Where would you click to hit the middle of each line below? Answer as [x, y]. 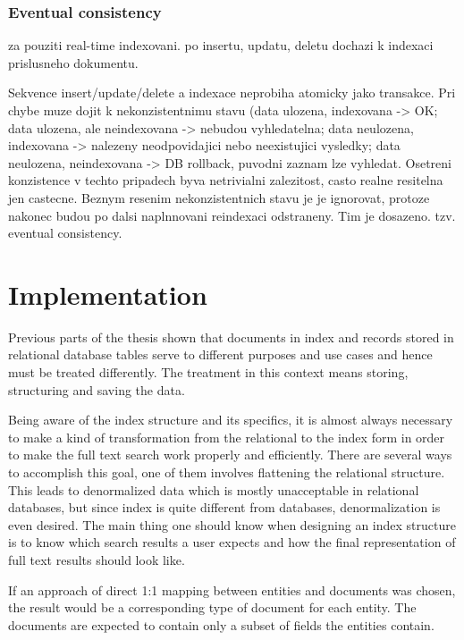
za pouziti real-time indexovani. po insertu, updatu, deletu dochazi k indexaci [221, 45]
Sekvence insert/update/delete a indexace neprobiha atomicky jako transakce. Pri [232, 93]
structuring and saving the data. [97, 389]
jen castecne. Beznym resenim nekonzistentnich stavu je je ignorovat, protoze [219, 197]
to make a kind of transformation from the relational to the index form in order [227, 437]
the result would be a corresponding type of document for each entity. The [212, 607]
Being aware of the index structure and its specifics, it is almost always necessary [231, 420]
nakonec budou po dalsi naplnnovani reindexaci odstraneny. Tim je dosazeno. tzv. [232, 215]
